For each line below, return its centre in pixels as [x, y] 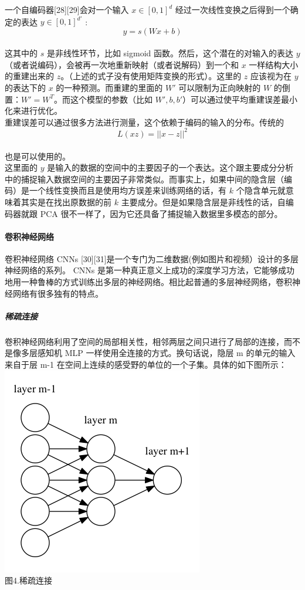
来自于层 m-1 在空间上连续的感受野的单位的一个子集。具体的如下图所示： [146, 364]
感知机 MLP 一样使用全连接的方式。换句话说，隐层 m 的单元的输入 [166, 353]
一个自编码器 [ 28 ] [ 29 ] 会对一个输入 [67, 9]
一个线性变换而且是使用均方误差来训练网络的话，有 [128, 190]
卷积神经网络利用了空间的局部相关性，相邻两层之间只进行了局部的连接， [144, 341]
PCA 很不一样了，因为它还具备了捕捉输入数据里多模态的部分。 [161, 213]
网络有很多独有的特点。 [58, 293]
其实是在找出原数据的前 [66, 201]
